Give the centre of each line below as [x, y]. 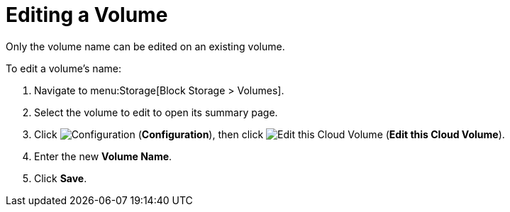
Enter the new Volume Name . [103, 156]
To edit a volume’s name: [63, 68]
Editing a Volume [87, 15]
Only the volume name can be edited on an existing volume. [145, 46]
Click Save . [61, 178]
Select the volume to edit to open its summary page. [156, 112]
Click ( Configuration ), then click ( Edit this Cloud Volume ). [270, 134]
